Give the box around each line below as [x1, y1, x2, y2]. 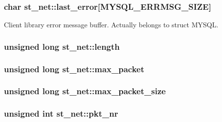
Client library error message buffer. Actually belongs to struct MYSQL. [4, 20, 219, 30]
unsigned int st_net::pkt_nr [4, 107, 118, 120]
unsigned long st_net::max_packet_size [4, 85, 166, 97]
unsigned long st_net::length [4, 40, 120, 52]
